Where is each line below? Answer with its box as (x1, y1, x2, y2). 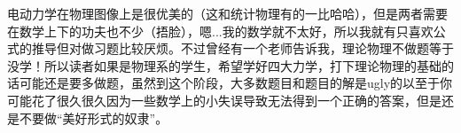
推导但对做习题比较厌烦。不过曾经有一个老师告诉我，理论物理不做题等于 (31, 39, 454, 58)
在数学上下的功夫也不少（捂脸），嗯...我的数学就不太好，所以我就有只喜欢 (7, 21, 434, 40)
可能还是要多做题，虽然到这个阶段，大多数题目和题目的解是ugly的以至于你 (19, 74, 453, 92)
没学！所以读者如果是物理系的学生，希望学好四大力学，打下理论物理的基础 (7, 56, 441, 74)
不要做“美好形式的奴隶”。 (19, 108, 168, 127)
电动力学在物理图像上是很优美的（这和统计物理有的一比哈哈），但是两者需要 (7, 4, 448, 22)
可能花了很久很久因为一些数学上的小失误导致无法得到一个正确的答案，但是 (7, 90, 441, 109)
